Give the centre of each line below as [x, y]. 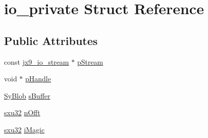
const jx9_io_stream [37, 61]
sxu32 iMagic [24, 129]
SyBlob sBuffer [27, 95]
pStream [90, 61]
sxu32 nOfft [22, 112]
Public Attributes [51, 40]
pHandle [38, 79]
